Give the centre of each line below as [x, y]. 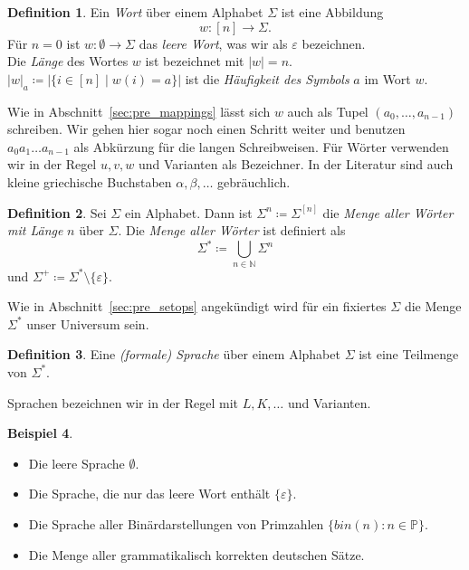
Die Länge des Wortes [68, 61]
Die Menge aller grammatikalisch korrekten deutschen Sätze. [196, 554]
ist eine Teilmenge [409, 354]
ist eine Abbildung [332, 12]
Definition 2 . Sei [57, 212]
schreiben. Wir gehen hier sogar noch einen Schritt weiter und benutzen [206, 129]
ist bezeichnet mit [195, 61]
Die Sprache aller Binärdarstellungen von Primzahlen [176, 523]
